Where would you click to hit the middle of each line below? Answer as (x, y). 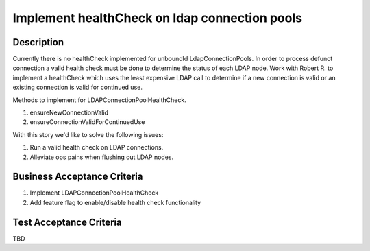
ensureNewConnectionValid (69, 112)
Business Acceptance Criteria (78, 177)
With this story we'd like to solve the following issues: (88, 134)
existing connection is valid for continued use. (78, 87)
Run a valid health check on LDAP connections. (97, 147)
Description (38, 42)
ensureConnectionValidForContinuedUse (87, 122)
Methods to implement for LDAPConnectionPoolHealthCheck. (99, 100)
